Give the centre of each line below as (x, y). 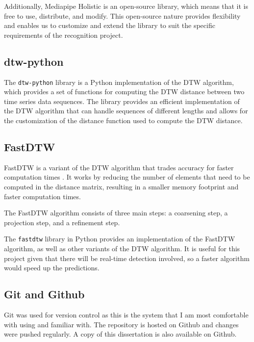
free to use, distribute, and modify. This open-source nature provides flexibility (122, 15)
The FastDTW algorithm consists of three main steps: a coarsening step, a (116, 213)
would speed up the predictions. (52, 268)
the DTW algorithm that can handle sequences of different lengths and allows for (126, 111)
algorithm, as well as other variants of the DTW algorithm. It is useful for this (122, 249)
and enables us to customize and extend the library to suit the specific (110, 25)
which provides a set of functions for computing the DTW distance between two (124, 92)
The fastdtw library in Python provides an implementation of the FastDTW (120, 239)
